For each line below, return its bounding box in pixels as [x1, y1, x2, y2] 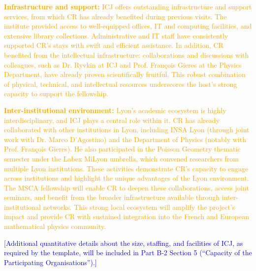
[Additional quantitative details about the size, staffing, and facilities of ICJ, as [4, 237, 243, 248]
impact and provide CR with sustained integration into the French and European [4, 211, 249, 222]
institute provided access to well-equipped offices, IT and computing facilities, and [4, 21, 252, 31]
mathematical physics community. [4, 221, 106, 232]
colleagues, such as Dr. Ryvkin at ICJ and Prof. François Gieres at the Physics [4, 59, 242, 70]
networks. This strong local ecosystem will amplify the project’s [43, 201, 235, 212]
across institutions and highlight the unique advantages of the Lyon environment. [4, 173, 249, 183]
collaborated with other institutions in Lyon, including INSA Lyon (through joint [4, 124, 250, 135]
